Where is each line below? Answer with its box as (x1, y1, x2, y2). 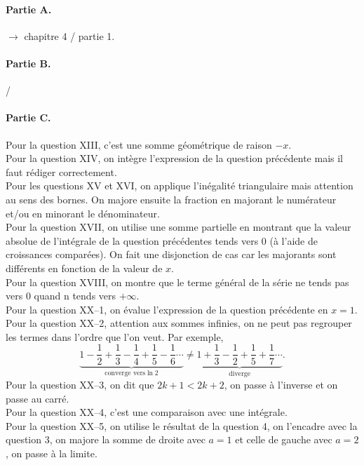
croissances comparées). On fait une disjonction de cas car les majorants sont (6, 247, 337, 262)
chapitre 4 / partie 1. (24, 28, 115, 43)
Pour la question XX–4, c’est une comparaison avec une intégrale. (6, 405, 288, 419)
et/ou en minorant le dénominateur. (6, 205, 160, 220)
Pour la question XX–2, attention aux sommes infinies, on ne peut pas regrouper (6, 316, 352, 330)
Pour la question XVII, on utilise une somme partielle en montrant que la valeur (6, 220, 351, 234)
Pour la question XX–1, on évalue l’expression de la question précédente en (6, 302, 328, 316)
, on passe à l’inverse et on (224, 377, 338, 391)
